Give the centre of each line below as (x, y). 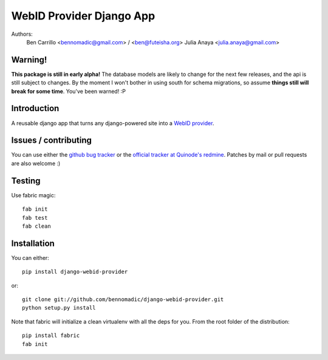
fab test (35, 218)
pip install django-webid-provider (75, 272)
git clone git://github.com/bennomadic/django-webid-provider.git (123, 299)
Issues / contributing (52, 141)
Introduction (35, 108)
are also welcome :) (36, 163)
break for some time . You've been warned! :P (68, 91)
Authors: (22, 34)
